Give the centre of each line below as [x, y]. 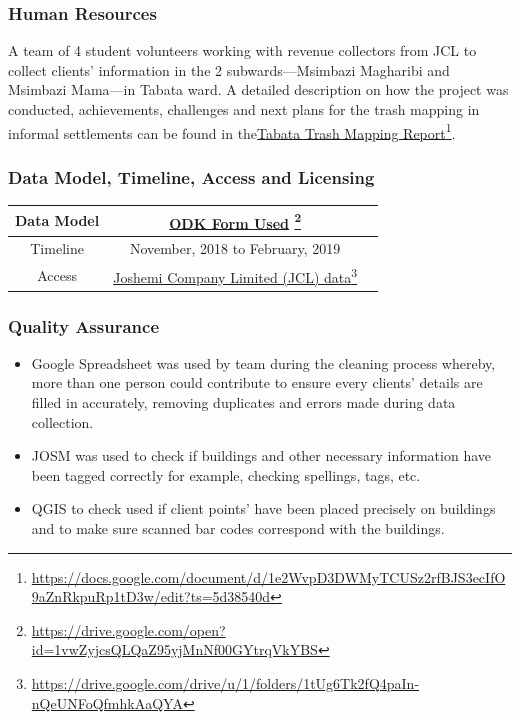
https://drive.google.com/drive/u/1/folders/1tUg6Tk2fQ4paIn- [225, 683]
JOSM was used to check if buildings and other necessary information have [261, 455]
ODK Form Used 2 [235, 221]
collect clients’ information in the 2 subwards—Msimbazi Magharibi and [229, 69]
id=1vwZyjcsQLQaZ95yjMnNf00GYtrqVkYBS [174, 649]
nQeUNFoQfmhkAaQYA [107, 702]
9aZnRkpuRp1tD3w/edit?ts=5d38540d [151, 596]
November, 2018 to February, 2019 [235, 248]
